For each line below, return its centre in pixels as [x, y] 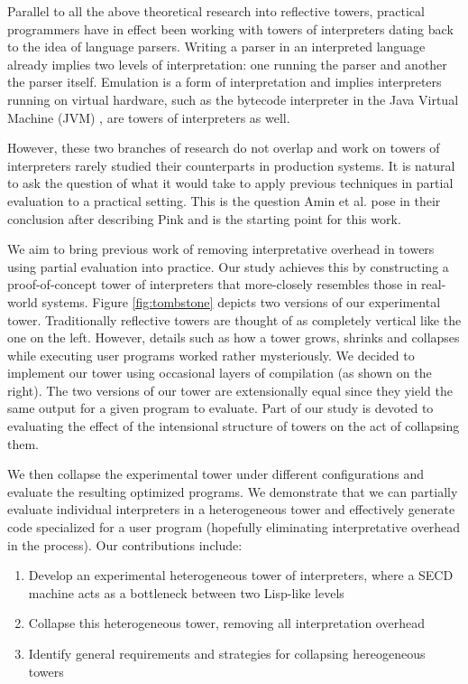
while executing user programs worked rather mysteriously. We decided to [211, 355]
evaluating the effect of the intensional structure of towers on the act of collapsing [234, 426]
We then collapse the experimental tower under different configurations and [216, 474]
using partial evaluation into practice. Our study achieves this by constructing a [228, 266]
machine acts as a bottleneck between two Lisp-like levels [186, 592]
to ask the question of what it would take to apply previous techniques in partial [230, 183]
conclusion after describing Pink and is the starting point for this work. [204, 218]
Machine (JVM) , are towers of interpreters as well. [149, 117]
